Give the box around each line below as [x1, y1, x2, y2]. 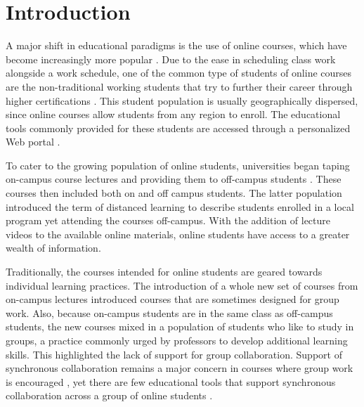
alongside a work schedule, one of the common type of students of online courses [6, 65, 352, 80]
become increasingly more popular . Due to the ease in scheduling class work [6, 51, 336, 66]
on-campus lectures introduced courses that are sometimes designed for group [6, 292, 339, 306]
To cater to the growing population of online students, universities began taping [6, 157, 350, 172]
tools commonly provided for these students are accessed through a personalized [6, 120, 351, 135]
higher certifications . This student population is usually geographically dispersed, [6, 93, 358, 108]
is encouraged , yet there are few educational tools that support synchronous [6, 374, 336, 389]
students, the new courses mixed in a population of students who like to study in [6, 319, 354, 334]
